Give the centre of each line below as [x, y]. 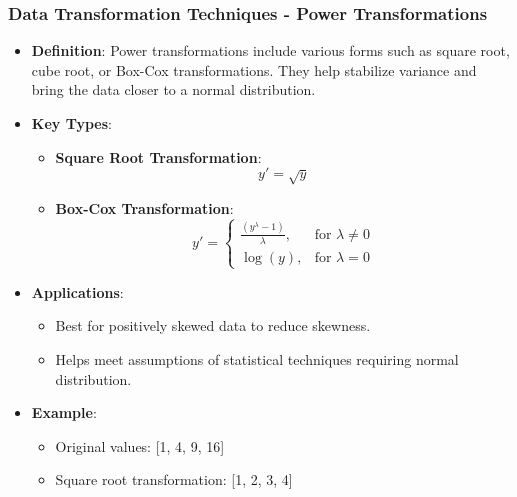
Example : [64, 412]
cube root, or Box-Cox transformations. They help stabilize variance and [254, 69]
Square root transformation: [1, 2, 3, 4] [174, 479]
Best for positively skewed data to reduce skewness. [213, 325]
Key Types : [71, 123]
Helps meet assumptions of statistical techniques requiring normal [257, 359]
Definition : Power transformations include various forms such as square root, [270, 50]
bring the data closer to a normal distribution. [173, 89]
